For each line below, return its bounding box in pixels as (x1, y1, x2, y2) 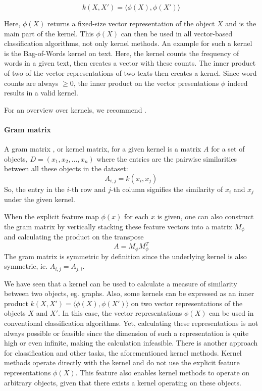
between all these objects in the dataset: (4, 163, 128, 174)
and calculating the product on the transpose (4, 231, 144, 242)
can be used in (209, 308, 254, 318)
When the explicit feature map (4, 211, 99, 221)
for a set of (211, 143, 245, 154)
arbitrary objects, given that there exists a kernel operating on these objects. (4, 377, 242, 387)
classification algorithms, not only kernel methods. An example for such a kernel (4, 38, 252, 48)
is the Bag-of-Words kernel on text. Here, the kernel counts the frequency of (4, 47, 239, 58)
